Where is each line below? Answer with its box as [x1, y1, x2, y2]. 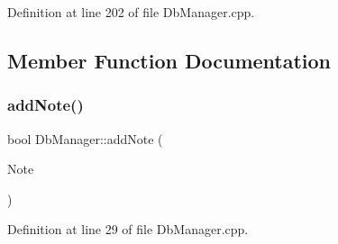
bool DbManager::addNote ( [7, 129, 163, 148]
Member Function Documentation [7, 46, 332, 74]
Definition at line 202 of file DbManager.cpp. [7, 3, 255, 21]
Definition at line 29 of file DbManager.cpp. [7, 220, 249, 239]
